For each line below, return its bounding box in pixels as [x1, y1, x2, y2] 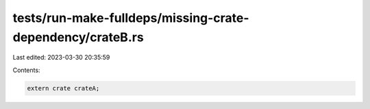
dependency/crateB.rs [12, 29, 144, 45]
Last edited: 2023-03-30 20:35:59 [12, 53, 110, 62]
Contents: [12, 66, 40, 74]
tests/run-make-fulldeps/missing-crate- [12, 10, 249, 25]
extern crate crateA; [27, 84, 100, 92]
